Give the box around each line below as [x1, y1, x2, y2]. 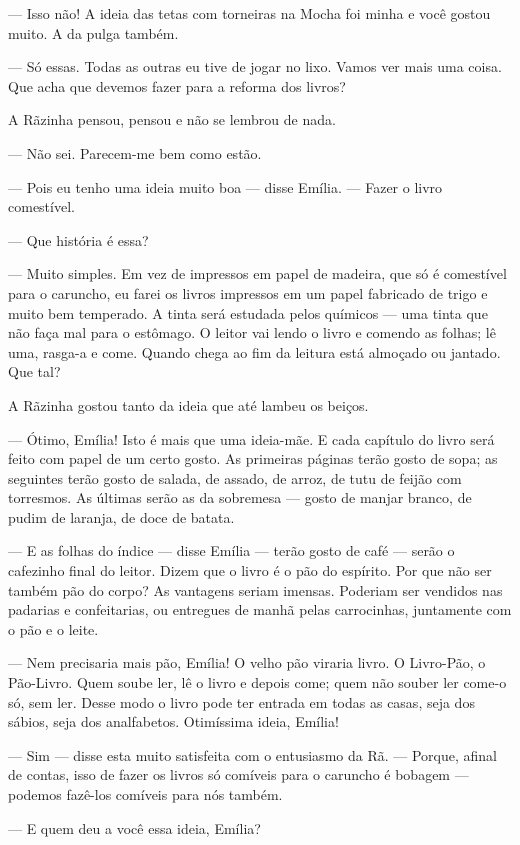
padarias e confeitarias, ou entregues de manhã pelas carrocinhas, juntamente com [8, 599, 512, 620]
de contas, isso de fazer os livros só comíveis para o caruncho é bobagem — [8, 764, 469, 785]
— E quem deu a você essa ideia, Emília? [8, 817, 261, 838]
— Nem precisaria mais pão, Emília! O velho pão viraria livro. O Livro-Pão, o [8, 652, 486, 673]
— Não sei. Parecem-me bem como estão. [8, 142, 262, 163]
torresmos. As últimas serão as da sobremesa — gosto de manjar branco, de [8, 487, 472, 508]
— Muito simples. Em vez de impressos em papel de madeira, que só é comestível [8, 263, 507, 284]
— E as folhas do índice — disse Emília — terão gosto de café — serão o [8, 540, 455, 561]
